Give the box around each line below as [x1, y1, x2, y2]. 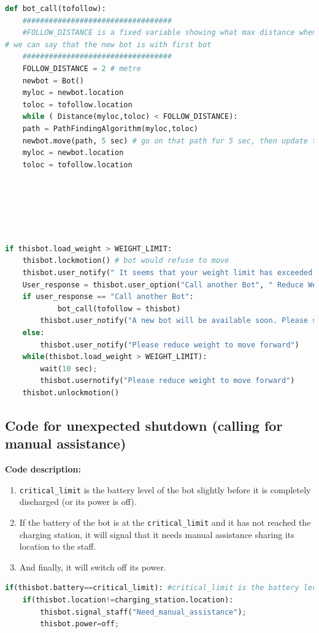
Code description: [5, 463, 81, 476]
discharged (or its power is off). [19, 495, 137, 508]
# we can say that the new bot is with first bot [5, 40, 212, 49]
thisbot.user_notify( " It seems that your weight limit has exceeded [22, 268, 313, 278]
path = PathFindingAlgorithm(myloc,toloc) [22, 124, 199, 133]
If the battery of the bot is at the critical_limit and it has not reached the [19, 516, 311, 529]
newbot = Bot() [22, 76, 84, 85]
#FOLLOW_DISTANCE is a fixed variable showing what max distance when [22, 28, 317, 37]
